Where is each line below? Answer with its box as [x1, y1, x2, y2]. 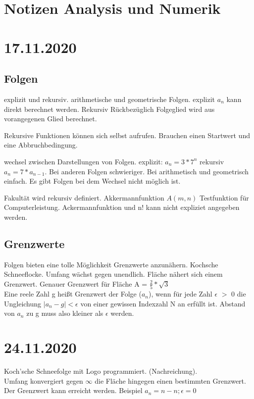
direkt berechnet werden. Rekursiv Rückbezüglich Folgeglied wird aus [4, 103, 215, 114]
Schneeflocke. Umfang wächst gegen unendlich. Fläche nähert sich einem [4, 269, 223, 279]
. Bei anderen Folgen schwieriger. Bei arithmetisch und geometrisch [45, 166, 249, 176]
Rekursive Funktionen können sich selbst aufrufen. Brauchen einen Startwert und [4, 130, 250, 140]
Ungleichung [4, 298, 42, 308]
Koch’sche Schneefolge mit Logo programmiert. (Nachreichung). [4, 366, 198, 376]
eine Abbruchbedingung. [4, 140, 78, 150]
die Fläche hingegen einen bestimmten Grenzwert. [95, 375, 246, 386]
